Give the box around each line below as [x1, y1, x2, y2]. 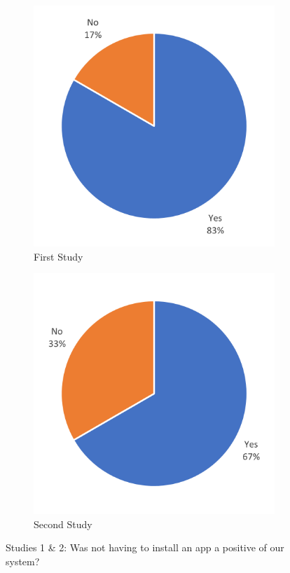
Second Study [34, 516, 92, 531]
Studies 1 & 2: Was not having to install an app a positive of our [6, 540, 284, 555]
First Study [34, 249, 83, 263]
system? [6, 553, 40, 568]
